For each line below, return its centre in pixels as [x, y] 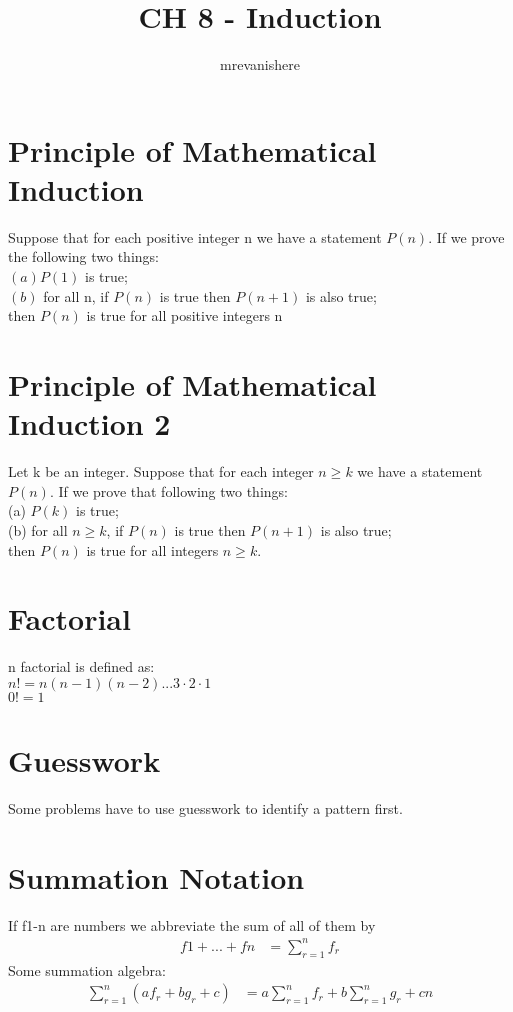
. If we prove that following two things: [168, 490]
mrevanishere [260, 64]
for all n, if [76, 295]
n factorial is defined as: [81, 666]
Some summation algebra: [87, 969]
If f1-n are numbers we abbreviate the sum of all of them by [192, 924]
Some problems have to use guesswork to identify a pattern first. [205, 807]
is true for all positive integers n [184, 315]
